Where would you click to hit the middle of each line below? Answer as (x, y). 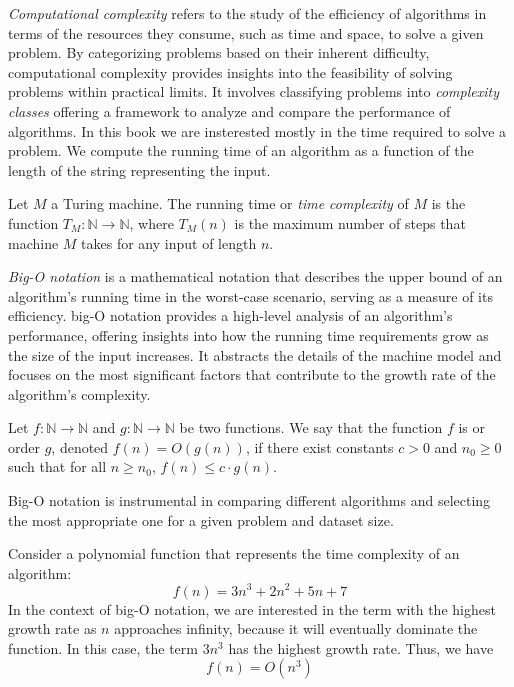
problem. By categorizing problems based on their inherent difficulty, (219, 52)
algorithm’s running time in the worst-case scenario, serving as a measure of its (250, 295)
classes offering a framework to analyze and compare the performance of (229, 110)
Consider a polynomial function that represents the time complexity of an (234, 553)
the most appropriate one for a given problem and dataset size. (201, 519)
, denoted (80, 446)
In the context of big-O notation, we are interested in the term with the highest (252, 608)
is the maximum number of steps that (350, 222)
